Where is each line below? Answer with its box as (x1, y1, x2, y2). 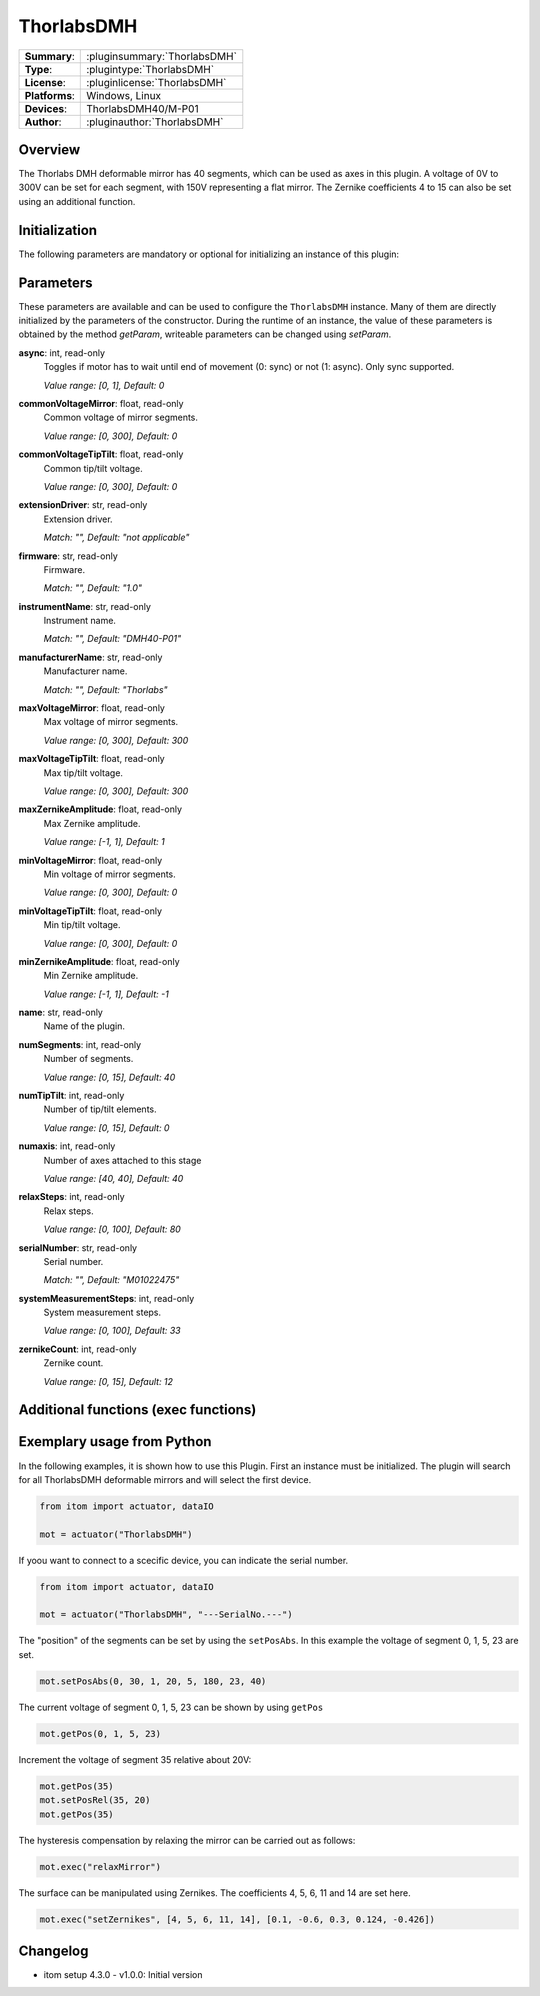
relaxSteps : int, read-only (18, 1191, 125, 1203)
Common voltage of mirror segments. (43, 411, 199, 424)
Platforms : (24, 88, 75, 102)
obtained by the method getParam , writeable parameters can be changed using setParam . (18, 328, 392, 340)
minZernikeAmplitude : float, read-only (18, 955, 180, 967)
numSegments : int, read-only (18, 1038, 142, 1050)
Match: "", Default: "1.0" (43, 582, 143, 594)
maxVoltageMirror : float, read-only (18, 702, 165, 714)
